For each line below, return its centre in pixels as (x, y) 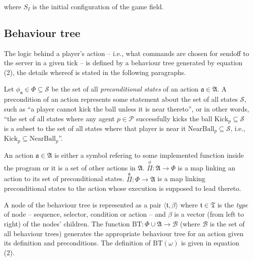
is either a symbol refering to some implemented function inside (149, 155)
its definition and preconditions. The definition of (77, 243)
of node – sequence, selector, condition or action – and (85, 214)
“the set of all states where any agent (59, 118)
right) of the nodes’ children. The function (67, 223)
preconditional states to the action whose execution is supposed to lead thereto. (123, 188)
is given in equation (210, 243)
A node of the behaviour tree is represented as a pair (83, 204)
